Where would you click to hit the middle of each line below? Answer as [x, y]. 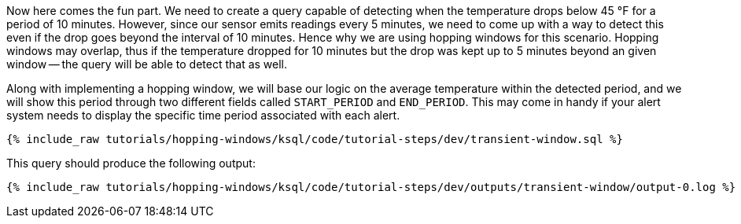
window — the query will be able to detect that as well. [147, 64]
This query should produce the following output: [131, 163]
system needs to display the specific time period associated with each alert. [203, 115]
